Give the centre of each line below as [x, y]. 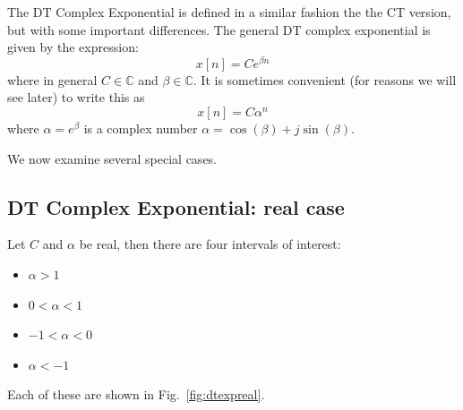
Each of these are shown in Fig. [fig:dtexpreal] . [136, 394]
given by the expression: [73, 47]
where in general [52, 79]
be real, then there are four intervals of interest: [210, 244]
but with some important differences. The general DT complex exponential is [219, 29]
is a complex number [141, 128]
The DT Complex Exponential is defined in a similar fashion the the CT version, [229, 12]
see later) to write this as [76, 97]
